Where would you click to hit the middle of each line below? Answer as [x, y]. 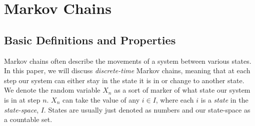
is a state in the [224, 99]
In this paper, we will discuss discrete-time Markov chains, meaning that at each [127, 70]
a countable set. [28, 119]
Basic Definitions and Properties [90, 40]
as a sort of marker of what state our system [182, 90]
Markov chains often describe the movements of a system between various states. [128, 61]
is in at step [22, 99]
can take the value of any [101, 99]
